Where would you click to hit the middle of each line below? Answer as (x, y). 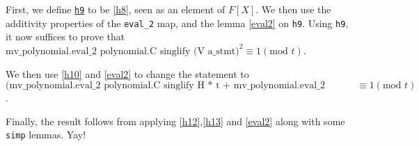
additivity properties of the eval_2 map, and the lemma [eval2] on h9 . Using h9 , (177, 23)
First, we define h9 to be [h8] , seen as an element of (116, 9)
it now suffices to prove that (65, 36)
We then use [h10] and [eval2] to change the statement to (127, 73)
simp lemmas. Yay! (46, 135)
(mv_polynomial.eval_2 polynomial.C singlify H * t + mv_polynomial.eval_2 (165, 86)
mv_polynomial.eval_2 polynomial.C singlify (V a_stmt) (122, 51)
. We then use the (293, 9)
